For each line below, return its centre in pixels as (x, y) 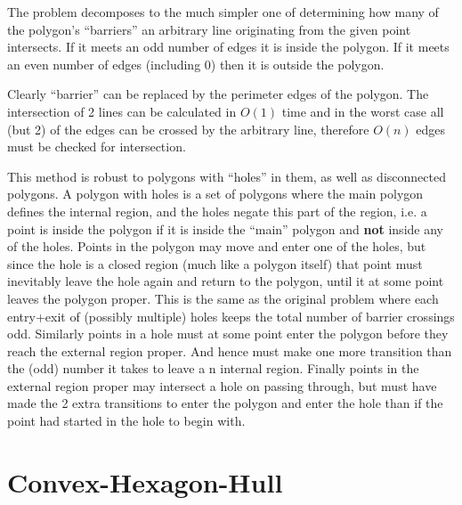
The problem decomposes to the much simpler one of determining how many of (223, 12)
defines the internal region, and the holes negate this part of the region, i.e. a (217, 211)
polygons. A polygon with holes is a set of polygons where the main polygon (215, 194)
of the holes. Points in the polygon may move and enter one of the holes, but (217, 246)
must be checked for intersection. (97, 147)
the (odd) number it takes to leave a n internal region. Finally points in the (213, 368)
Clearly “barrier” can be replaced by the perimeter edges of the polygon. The (218, 94)
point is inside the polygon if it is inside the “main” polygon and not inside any (225, 228)
